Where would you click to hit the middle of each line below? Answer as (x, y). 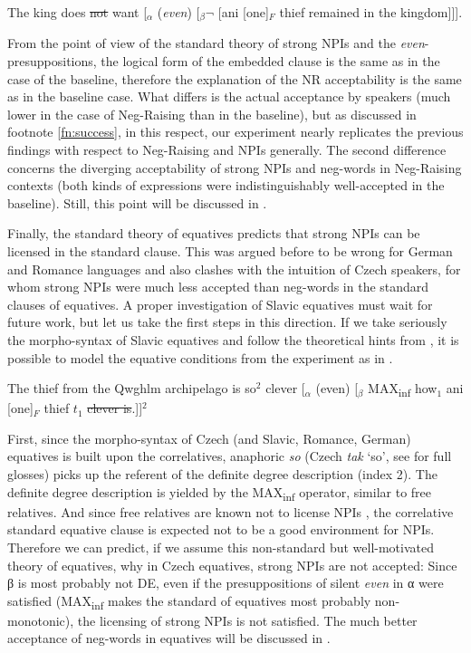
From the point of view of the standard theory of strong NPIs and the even (216, 43)
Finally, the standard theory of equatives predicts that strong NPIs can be (214, 233)
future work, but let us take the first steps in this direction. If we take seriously (227, 322)
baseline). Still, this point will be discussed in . (137, 202)
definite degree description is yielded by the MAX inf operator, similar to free (220, 493)
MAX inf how (403, 389)
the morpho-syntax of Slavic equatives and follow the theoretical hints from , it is (233, 339)
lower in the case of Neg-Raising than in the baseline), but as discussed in (212, 114)
